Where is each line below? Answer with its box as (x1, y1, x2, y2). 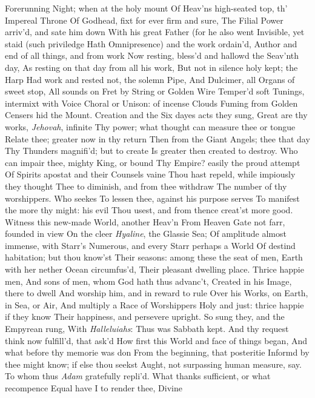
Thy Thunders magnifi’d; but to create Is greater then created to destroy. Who (5, 144, 298, 157)
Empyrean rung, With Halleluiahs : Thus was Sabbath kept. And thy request (5, 322, 289, 335)
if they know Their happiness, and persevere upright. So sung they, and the (5, 310, 285, 323)
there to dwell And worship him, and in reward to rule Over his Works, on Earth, (5, 287, 308, 299)
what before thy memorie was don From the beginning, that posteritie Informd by (5, 346, 310, 359)
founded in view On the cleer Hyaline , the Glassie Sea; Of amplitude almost (5, 227, 287, 240)
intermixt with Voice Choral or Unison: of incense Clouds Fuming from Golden (5, 96, 298, 109)
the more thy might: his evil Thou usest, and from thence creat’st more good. (5, 204, 293, 216)
